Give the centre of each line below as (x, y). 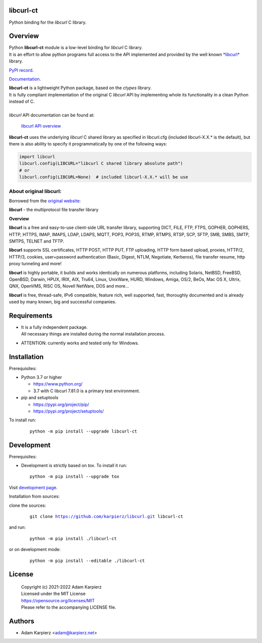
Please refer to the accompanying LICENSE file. (69, 607)
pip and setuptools (40, 398)
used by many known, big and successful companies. (63, 302)
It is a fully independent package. (54, 327)
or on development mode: (35, 549)
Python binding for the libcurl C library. (48, 22)
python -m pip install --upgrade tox (75, 477)
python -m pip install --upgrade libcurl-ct (84, 431)
